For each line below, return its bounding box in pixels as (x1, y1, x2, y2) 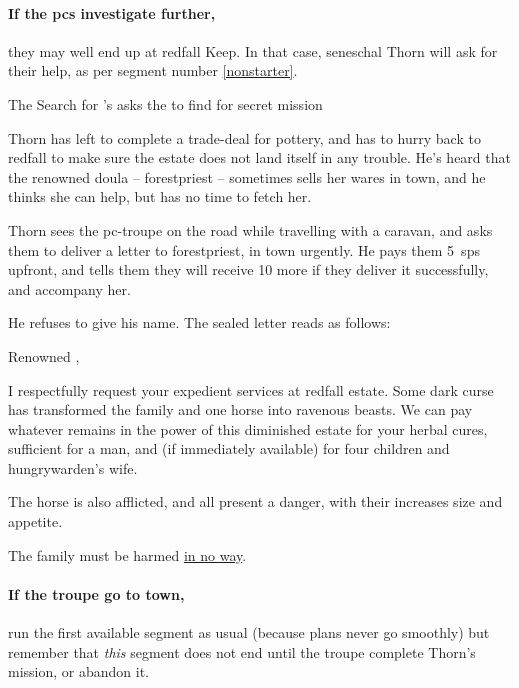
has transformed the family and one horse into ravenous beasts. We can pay (8, 399, 473, 420)
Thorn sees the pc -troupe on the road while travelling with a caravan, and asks (8, 219, 493, 240)
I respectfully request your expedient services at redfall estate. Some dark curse (8, 379, 494, 400)
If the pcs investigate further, (8, 2, 216, 23)
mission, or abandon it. (8, 661, 149, 682)
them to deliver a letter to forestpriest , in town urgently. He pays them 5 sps (8, 239, 480, 260)
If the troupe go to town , (8, 583, 185, 604)
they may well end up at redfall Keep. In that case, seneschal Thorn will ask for (8, 40, 498, 61)
